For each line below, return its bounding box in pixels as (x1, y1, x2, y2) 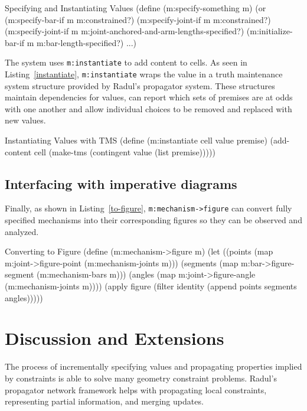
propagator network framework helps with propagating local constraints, (5, 383, 267, 396)
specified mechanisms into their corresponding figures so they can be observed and (5, 214, 302, 226)
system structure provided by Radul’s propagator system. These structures (5, 79, 275, 92)
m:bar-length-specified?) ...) (37, 36, 137, 48)
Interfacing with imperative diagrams (5, 174, 237, 193)
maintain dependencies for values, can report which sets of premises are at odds (5, 91, 293, 103)
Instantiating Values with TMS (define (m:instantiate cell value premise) (5, 134, 267, 146)
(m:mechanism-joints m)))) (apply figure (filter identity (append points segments (5, 280, 297, 292)
